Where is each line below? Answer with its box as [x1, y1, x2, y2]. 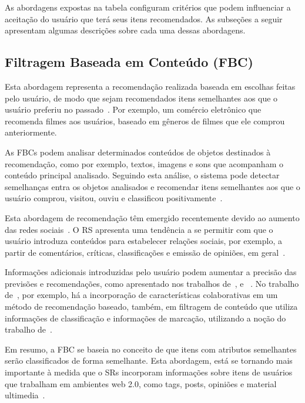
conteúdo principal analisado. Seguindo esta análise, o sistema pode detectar [5, 169, 280, 181]
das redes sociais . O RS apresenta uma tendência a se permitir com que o [5, 223, 273, 235]
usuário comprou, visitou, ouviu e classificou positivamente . [5, 192, 223, 204]
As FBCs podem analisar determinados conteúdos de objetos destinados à [5, 145, 271, 158]
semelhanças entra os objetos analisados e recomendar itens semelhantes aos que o [5, 180, 300, 192]
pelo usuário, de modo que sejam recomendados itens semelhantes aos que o [5, 92, 278, 104]
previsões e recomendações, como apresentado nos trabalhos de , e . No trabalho [5, 277, 299, 289]
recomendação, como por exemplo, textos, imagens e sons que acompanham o [5, 157, 283, 170]
